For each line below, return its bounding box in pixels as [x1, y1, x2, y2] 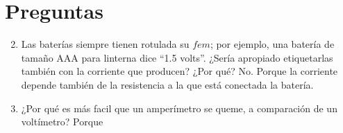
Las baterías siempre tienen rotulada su [21, 37, 190, 51]
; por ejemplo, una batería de [210, 37, 335, 51]
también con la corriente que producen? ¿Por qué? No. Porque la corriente [21, 64, 338, 78]
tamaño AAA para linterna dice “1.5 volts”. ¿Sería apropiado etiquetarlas [21, 50, 333, 64]
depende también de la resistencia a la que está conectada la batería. [21, 77, 314, 91]
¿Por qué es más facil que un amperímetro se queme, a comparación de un [21, 100, 337, 115]
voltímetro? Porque [21, 114, 103, 129]
